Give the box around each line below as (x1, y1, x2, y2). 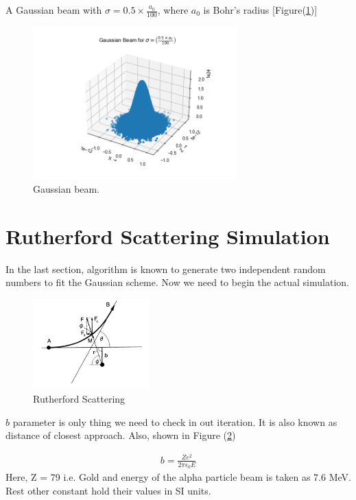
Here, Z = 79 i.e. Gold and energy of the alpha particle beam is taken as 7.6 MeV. (5, 470, 351, 484)
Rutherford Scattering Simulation (5, 222, 330, 250)
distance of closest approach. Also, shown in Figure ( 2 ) (5, 428, 236, 442)
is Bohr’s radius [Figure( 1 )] (203, 3, 318, 16)
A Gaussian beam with (5, 3, 102, 16)
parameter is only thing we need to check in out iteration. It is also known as (12, 414, 337, 429)
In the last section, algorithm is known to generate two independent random (5, 261, 326, 276)
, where (157, 3, 189, 16)
